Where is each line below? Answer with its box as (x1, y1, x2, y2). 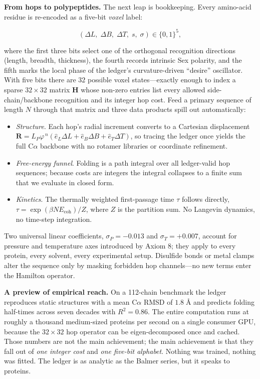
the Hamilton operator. (4, 270, 75, 280)
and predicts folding (193, 296, 254, 307)
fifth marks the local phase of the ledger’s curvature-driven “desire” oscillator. (4, 64, 243, 75)
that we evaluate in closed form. (16, 177, 114, 187)
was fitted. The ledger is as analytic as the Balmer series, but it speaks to (4, 355, 230, 366)
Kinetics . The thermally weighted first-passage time (16, 194, 174, 204)
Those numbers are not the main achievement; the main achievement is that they (4, 336, 254, 346)
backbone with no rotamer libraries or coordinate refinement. (40, 141, 228, 151)
